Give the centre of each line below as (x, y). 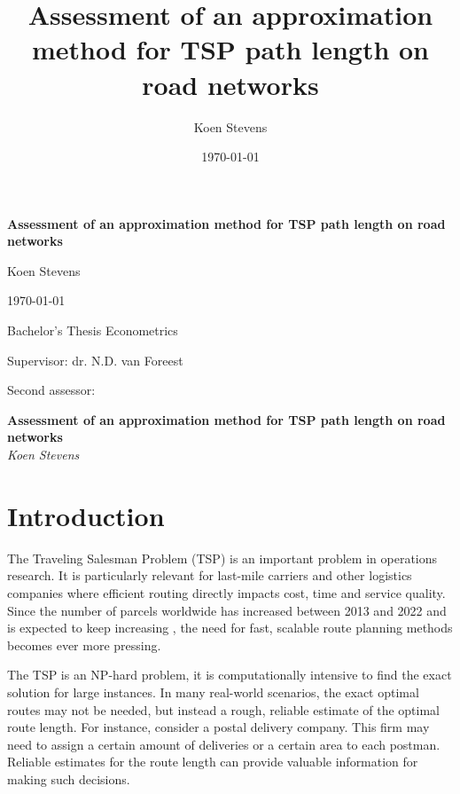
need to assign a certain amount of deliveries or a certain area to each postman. (224, 744)
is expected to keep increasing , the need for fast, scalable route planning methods (230, 628)
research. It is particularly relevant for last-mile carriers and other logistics (210, 575)
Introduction (86, 515)
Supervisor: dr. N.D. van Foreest (95, 360)
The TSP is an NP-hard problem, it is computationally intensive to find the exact (230, 675)
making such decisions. (69, 778)
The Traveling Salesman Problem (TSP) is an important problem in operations (222, 558)
